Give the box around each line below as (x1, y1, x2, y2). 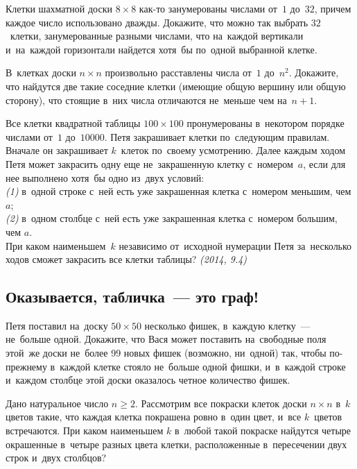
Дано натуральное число (6, 395, 109, 410)
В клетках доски (6, 65, 76, 80)
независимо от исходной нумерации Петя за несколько (119, 238, 352, 253)
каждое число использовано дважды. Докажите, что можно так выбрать (6, 15, 308, 29)
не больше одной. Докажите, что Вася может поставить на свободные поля (6, 332, 326, 346)
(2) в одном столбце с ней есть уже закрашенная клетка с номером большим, (6, 211, 338, 225)
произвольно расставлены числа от (105, 65, 252, 80)
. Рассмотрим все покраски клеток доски (134, 395, 307, 410)
